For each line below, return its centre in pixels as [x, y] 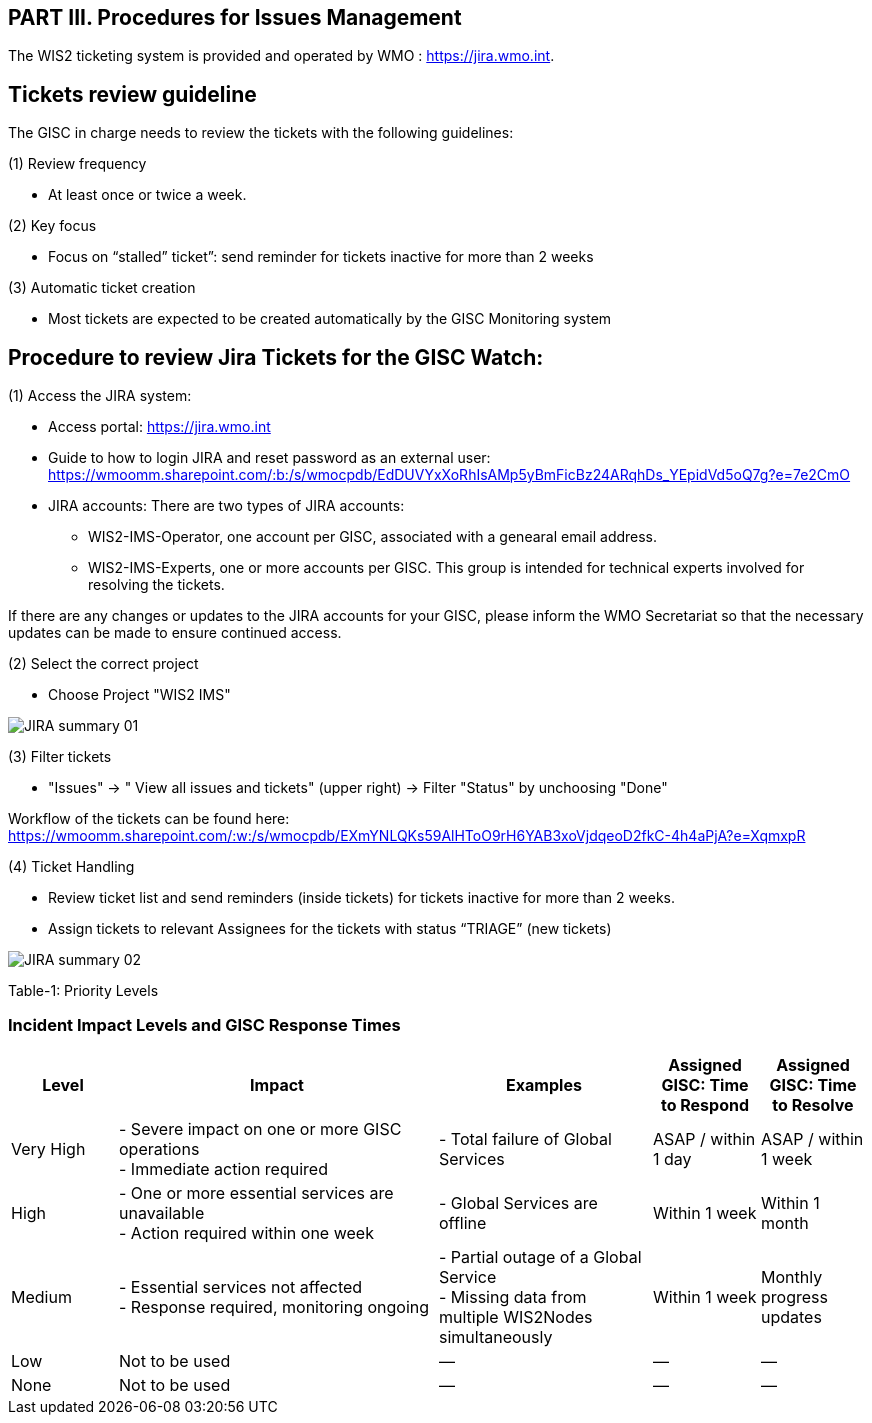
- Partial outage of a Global [540, 1256]
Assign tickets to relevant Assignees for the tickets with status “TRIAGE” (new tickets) [330, 929]
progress [794, 1296]
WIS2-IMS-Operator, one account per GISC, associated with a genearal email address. [373, 537]
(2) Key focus [52, 226]
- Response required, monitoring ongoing [274, 1306]
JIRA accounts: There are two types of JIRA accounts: [226, 506]
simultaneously [496, 1336]
